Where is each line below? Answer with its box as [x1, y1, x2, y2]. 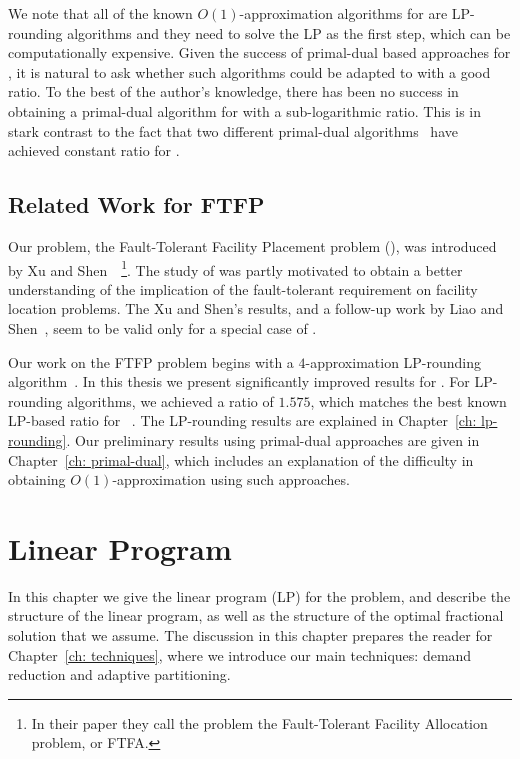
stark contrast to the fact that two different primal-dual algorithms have [8, 120, 458, 141]
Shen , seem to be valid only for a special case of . [8, 317, 317, 338]
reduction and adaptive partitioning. [8, 664, 231, 685]
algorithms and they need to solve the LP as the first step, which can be [67, 22, 511, 43]
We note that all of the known [8, 3, 193, 23]
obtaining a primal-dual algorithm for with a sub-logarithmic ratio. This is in [8, 100, 481, 121]
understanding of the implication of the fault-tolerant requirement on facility [8, 278, 478, 299]
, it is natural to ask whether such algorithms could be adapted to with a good [8, 61, 491, 82]
